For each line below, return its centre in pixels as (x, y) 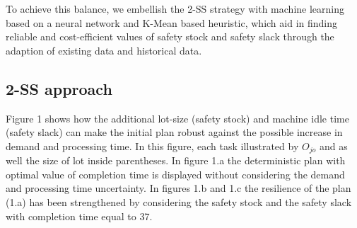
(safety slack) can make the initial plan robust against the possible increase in (174, 132)
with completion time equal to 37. (79, 216)
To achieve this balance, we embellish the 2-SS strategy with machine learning (175, 8)
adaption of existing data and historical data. (104, 50)
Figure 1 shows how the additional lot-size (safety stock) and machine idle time (177, 118)
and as (333, 146)
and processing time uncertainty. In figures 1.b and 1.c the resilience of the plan (178, 188)
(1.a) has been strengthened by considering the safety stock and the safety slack (179, 202)
